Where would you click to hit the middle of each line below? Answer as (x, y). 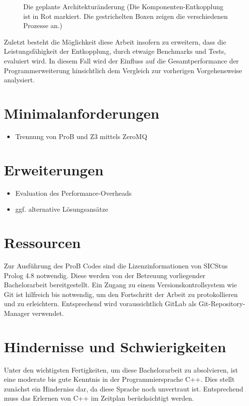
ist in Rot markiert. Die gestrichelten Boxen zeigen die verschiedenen (126, 16)
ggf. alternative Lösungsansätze (62, 209)
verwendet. (48, 313)
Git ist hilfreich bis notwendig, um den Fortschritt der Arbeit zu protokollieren (121, 294)
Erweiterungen (54, 169)
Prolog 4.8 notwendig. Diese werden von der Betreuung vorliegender (105, 275)
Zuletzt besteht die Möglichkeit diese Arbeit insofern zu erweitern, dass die (115, 41)
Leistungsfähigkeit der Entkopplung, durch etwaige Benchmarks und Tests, (115, 51)
